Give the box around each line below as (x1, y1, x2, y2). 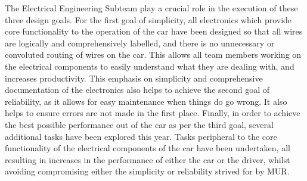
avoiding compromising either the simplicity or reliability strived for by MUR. (5, 165, 290, 177)
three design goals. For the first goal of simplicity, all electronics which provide (5, 13, 292, 26)
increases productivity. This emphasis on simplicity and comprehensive (5, 71, 263, 84)
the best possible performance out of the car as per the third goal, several (5, 118, 274, 130)
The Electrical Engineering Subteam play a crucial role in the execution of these (5, 2, 298, 14)
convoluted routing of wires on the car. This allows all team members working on (5, 48, 302, 61)
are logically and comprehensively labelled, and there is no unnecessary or (5, 36, 275, 49)
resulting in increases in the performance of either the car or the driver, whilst (5, 153, 290, 166)
